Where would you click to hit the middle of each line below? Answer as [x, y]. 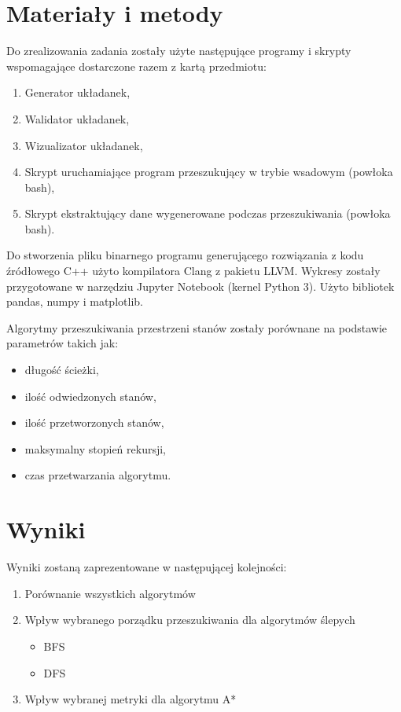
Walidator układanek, [77, 118]
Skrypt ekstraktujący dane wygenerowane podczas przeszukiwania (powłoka [208, 213]
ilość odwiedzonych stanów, [90, 396]
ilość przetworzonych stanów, [94, 422]
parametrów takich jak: [63, 343]
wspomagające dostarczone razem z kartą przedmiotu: [136, 66]
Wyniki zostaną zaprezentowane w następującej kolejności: [147, 567]
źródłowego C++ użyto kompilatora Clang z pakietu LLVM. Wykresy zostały [193, 271]
